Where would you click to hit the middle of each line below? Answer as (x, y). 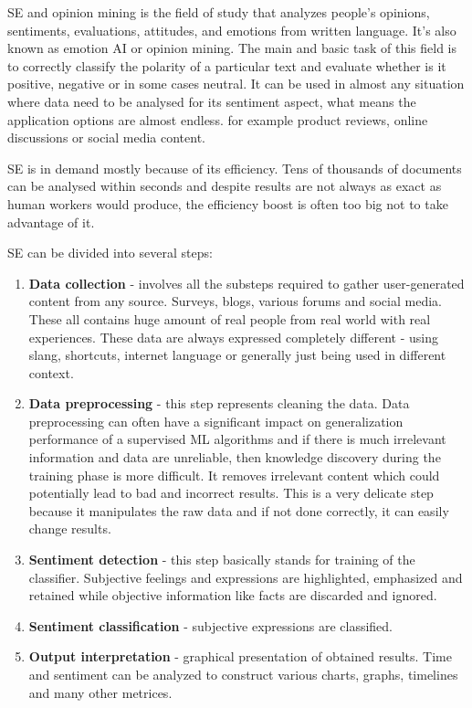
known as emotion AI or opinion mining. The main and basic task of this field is (232, 48)
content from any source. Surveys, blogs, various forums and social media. (235, 301)
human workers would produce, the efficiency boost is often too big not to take (228, 203)
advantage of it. (51, 222)
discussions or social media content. (107, 137)
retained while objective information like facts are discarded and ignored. (233, 595)
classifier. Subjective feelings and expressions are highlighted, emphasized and (246, 577)
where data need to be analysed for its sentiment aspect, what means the (212, 101)
